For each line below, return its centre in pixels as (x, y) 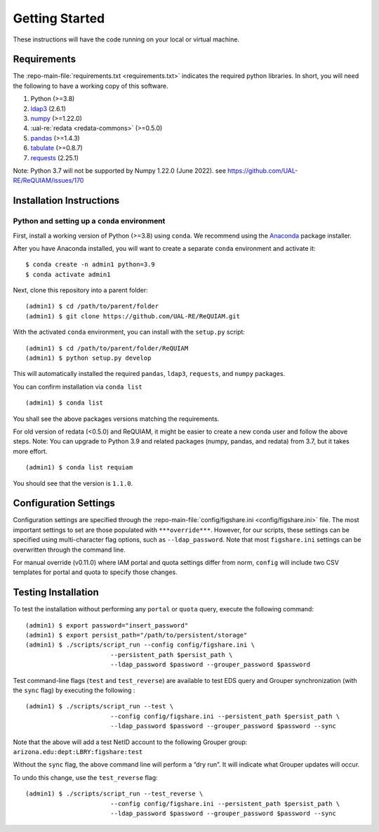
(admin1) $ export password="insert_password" (107, 625)
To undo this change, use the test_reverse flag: (85, 777)
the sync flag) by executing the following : (74, 690)
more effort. (30, 451)
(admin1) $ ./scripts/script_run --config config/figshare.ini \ (140, 645)
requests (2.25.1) (55, 157)
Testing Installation (56, 593)
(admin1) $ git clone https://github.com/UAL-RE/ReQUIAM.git (133, 316)
